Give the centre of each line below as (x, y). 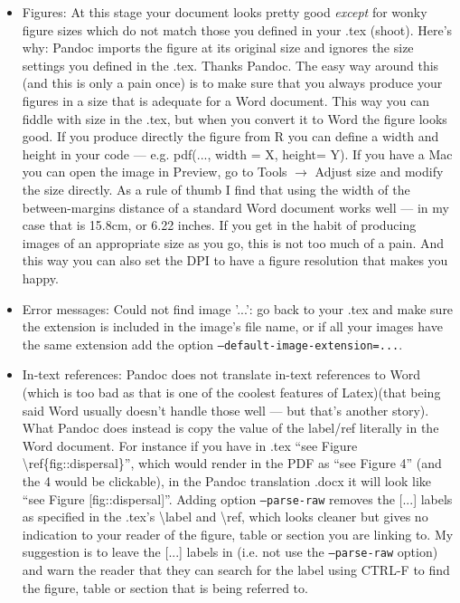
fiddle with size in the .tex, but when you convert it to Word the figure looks (235, 118)
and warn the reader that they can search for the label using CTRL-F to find (236, 569)
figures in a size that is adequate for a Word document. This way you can (226, 100)
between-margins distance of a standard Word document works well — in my (235, 207)
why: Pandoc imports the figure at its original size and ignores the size (218, 48)
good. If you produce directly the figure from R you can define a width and (230, 136)
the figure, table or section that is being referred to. (165, 587)
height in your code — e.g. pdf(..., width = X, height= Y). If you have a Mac (237, 153)
